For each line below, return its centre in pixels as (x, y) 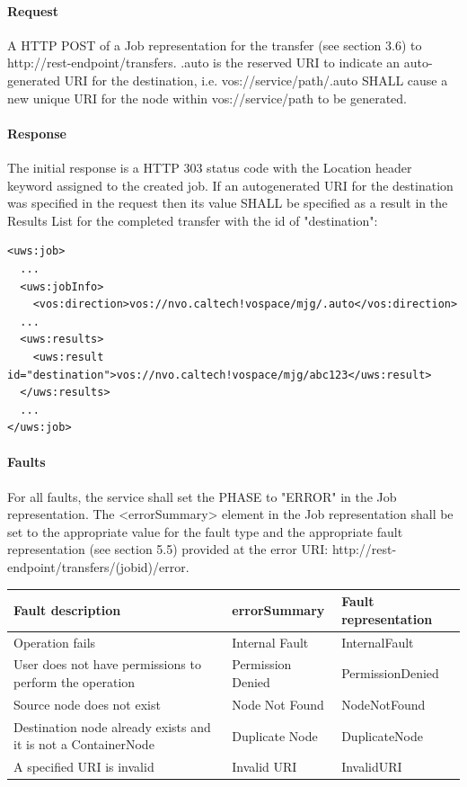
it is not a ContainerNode (84, 744)
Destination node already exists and (112, 726)
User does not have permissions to (107, 664)
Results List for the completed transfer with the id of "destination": (193, 220)
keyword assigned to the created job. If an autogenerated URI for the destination (230, 185)
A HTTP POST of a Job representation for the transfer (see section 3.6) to (215, 45)
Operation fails (55, 642)
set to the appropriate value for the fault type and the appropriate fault (205, 531)
